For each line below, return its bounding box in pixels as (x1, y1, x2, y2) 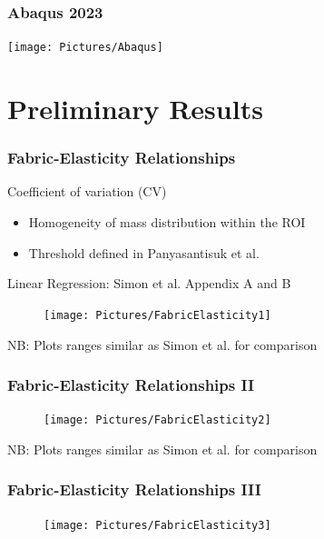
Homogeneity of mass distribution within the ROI (28, 213, 306, 232)
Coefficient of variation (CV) (7, 182, 167, 201)
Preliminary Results (7, 90, 263, 127)
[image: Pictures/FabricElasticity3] (44, 518, 271, 532)
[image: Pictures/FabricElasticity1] (44, 308, 271, 322)
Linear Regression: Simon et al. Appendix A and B (7, 274, 291, 293)
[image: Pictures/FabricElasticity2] (44, 414, 271, 427)
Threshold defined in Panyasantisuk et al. (28, 243, 260, 262)
